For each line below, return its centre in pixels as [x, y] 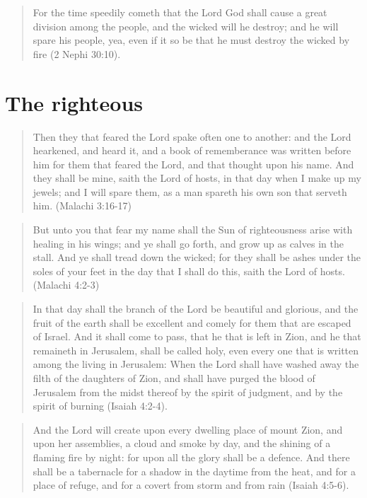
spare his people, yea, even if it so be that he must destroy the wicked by [191, 40]
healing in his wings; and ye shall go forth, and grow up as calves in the [188, 243]
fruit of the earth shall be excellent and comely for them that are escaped [192, 322]
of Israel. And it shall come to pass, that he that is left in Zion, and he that [197, 336]
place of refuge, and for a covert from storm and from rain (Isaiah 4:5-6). [191, 485]
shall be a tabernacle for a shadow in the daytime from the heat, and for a [194, 471]
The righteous [74, 102]
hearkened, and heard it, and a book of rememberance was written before [192, 150]
